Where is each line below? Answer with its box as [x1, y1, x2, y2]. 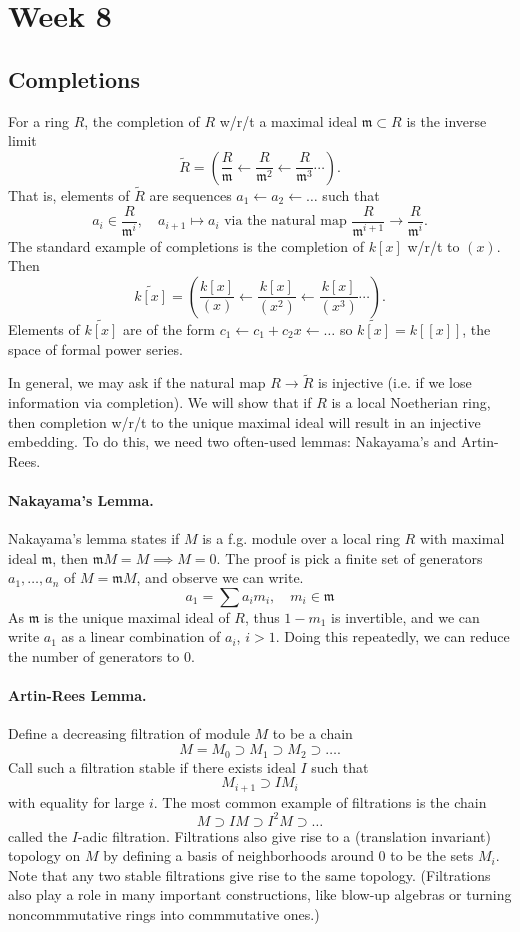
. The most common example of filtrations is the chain [153, 791, 487, 812]
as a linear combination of [61, 626, 221, 647]
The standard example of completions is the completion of [8, 235, 365, 256]
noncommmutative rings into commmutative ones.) [8, 904, 320, 925]
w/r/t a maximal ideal [219, 110, 358, 131]
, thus [244, 606, 280, 627]
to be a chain [272, 723, 353, 744]
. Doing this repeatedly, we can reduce [275, 626, 510, 647]
